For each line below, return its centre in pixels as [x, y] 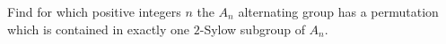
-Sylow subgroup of [252, 29]
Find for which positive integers [94, 11]
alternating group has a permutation [338, 11]
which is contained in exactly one [99, 29]
